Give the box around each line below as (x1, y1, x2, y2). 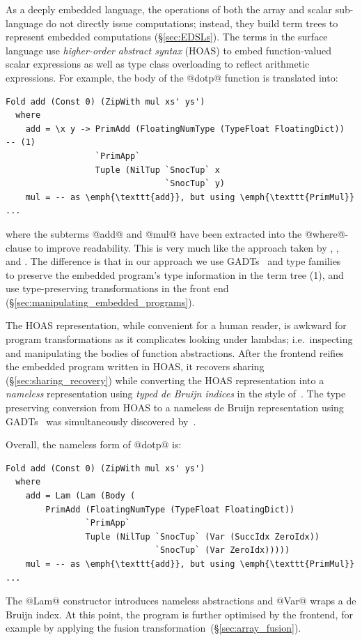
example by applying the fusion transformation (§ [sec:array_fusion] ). (6, 620, 301, 635)
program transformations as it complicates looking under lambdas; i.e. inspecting (6, 332, 353, 346)
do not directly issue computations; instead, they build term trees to (46, 15, 338, 30)
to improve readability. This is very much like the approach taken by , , (34, 240, 339, 254)
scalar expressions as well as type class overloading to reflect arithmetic (6, 56, 310, 71)
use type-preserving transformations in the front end (6, 281, 229, 296)
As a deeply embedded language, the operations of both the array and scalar (6, 2, 333, 16)
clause (6, 240, 31, 254)
